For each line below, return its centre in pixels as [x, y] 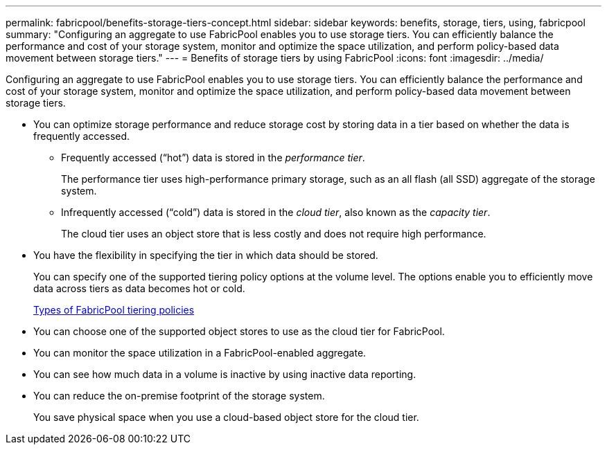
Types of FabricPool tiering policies [114, 310]
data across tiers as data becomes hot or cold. [139, 288]
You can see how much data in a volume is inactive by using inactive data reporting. [225, 374]
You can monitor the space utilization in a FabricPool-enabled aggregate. [200, 353]
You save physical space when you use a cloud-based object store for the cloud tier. [226, 417]
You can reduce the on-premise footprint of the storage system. [179, 396]
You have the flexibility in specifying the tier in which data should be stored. [206, 255]
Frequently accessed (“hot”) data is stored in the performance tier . [213, 157]
